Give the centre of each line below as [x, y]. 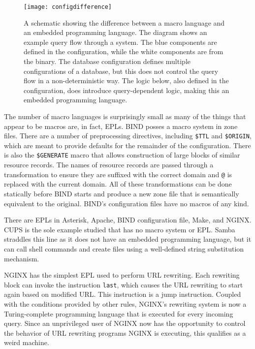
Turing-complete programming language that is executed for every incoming [119, 313]
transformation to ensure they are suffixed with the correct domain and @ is [118, 174]
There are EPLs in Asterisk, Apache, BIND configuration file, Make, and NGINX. [128, 220]
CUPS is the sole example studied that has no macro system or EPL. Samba [120, 229]
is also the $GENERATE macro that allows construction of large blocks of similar [122, 155]
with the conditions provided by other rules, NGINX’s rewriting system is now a [125, 303]
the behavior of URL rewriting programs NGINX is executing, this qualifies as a [125, 333]
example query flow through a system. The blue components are [120, 42]
